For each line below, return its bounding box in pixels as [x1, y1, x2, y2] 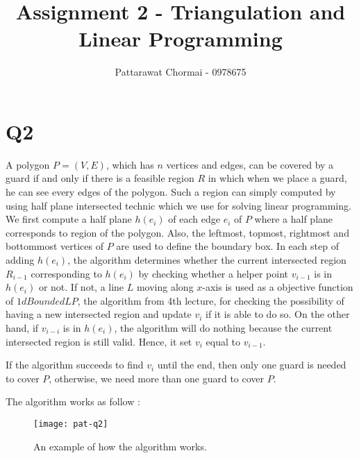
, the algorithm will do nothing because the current [114, 320, 333, 334]
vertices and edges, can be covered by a [166, 157, 334, 171]
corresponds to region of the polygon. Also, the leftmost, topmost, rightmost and [6, 225, 349, 239]
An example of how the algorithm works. [33, 439, 207, 453]
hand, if [6, 320, 39, 334]
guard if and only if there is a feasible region [6, 171, 194, 185]
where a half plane [254, 212, 333, 226]
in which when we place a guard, [208, 171, 347, 185]
